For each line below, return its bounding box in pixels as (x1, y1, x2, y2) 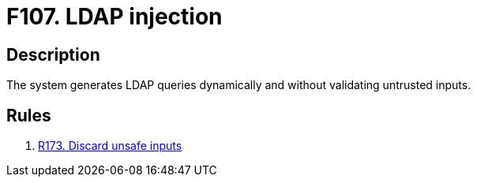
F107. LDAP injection (6, 3, 223, 30)
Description (6, 44, 100, 65)
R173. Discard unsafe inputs (38, 139, 182, 153)
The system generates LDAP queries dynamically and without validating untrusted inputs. (6, 78, 471, 92)
